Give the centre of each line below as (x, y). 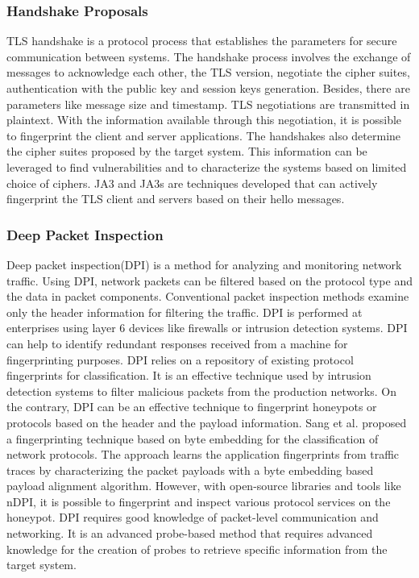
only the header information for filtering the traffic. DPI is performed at (185, 312)
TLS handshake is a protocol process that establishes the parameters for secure (202, 41)
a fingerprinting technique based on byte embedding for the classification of (193, 438)
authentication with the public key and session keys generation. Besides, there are (208, 88)
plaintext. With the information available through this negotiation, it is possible (204, 120)
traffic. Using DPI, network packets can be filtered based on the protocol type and (209, 280)
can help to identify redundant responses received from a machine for (177, 343)
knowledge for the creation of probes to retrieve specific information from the (197, 549)
